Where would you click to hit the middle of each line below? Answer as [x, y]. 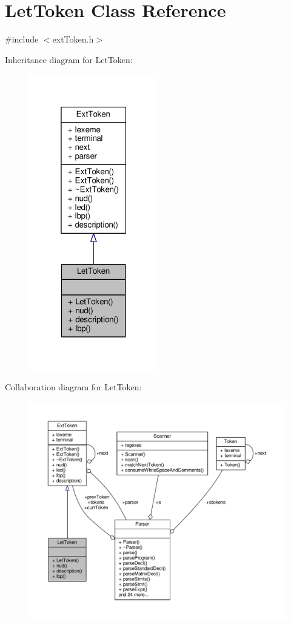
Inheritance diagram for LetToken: [69, 59]
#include [22, 39]
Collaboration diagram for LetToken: [73, 387]
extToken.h [73, 39]
